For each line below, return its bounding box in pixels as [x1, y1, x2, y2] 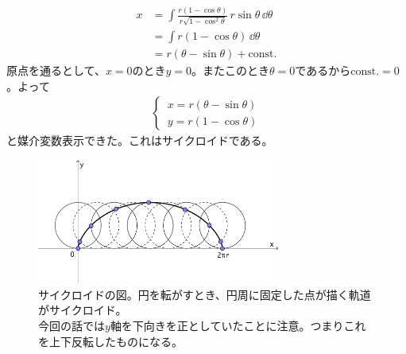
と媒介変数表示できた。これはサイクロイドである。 [6, 132, 273, 149]
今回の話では [38, 317, 105, 333]
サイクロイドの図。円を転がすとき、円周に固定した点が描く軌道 [38, 286, 371, 302]
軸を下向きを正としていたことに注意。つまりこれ [110, 317, 366, 333]
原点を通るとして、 [6, 62, 106, 79]
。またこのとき [191, 62, 270, 79]
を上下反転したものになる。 [38, 333, 183, 349]
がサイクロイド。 [38, 301, 127, 318]
